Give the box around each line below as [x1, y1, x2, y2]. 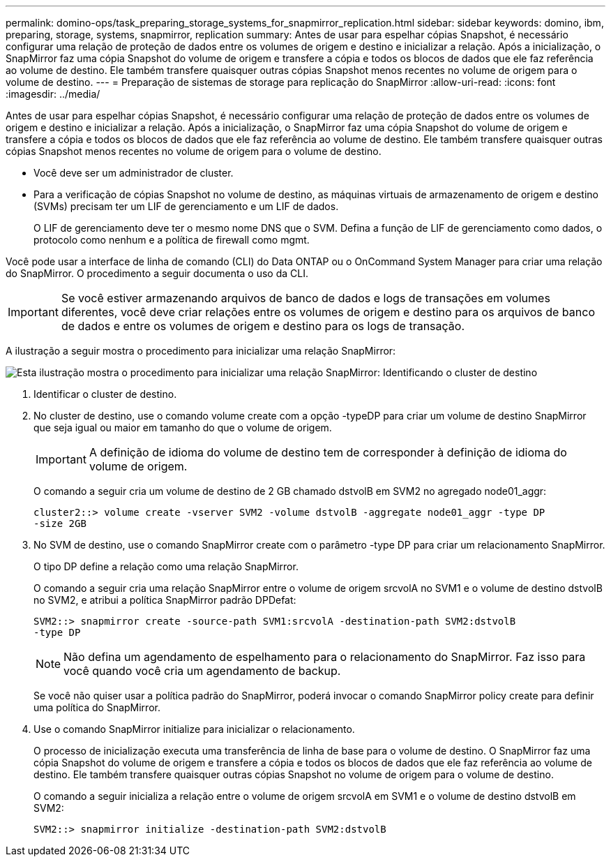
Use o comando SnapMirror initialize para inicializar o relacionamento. [33, 723, 355, 735]
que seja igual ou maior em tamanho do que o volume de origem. [33, 422, 332, 433]
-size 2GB [33, 518, 86, 529]
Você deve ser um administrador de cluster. [33, 167, 234, 179]
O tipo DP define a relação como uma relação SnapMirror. [33, 560, 299, 572]
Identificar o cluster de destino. [33, 388, 177, 400]
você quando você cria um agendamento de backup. [63, 664, 341, 678]
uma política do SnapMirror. [33, 701, 160, 713]
